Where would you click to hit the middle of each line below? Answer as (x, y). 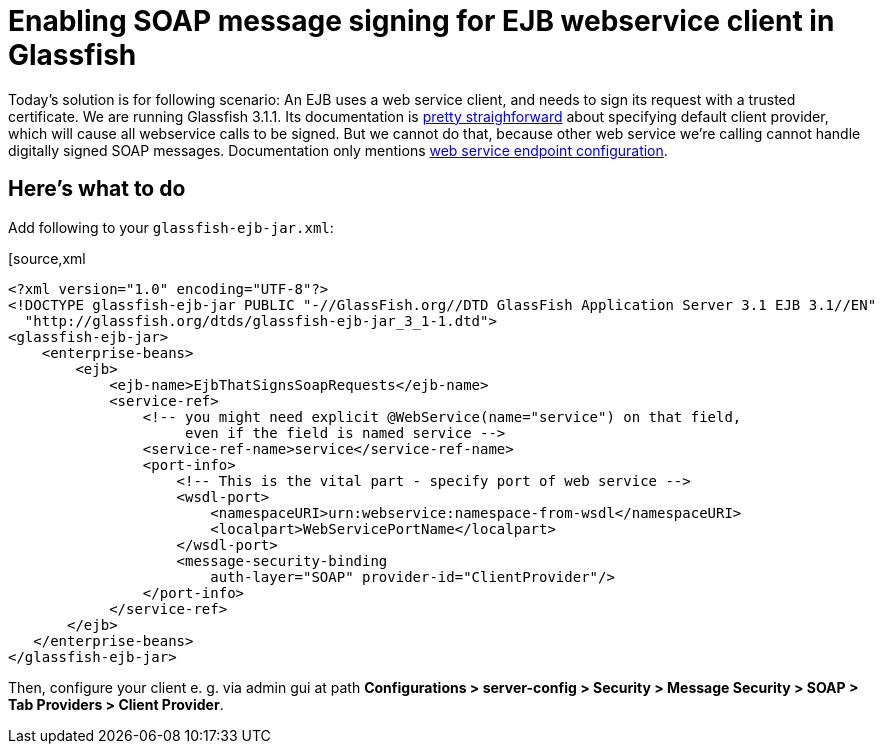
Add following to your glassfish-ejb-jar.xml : (171, 227)
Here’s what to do (97, 189)
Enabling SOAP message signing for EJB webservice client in (421, 21)
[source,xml (47, 258)
